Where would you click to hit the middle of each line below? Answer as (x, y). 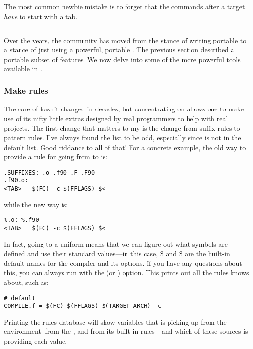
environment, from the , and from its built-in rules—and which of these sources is (126, 331)
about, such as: (26, 282)
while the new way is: (36, 204)
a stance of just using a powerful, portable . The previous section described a (119, 50)
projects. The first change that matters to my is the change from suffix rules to (122, 128)
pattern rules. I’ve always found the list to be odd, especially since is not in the (123, 137)
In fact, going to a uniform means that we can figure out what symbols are (116, 244)
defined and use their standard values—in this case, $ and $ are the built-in (117, 253)
